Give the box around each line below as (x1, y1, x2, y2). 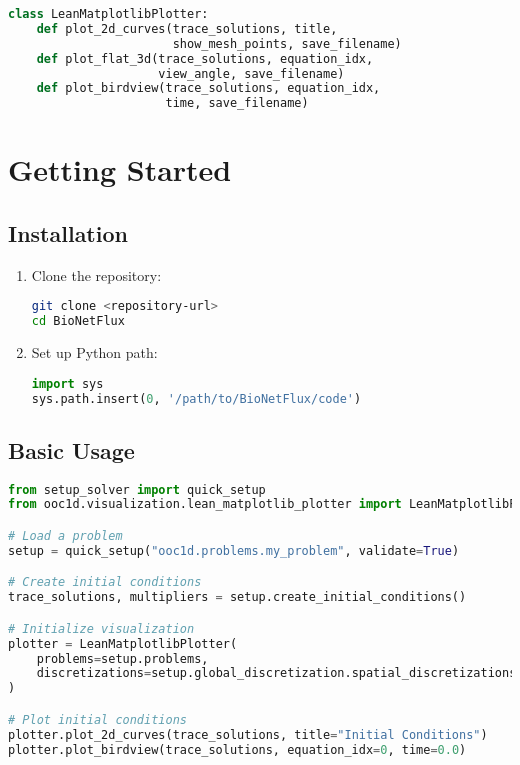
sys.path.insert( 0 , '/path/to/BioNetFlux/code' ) (31, 391, 362, 406)
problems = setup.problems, (36, 651, 209, 666)
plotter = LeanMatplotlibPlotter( (8, 636, 238, 651)
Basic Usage (8, 434, 135, 465)
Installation (8, 217, 128, 248)
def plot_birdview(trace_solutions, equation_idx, (36, 81, 381, 96)
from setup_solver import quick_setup (8, 482, 266, 497)
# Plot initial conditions (8, 712, 187, 727)
